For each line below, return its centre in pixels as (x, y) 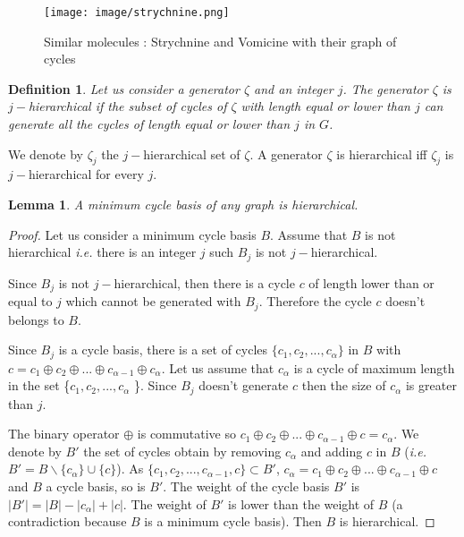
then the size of (344, 385)
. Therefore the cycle (315, 301)
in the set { (39, 385)
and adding (332, 451)
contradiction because (67, 521)
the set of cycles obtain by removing (182, 451)
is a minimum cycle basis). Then (233, 521)
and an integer (294, 88)
